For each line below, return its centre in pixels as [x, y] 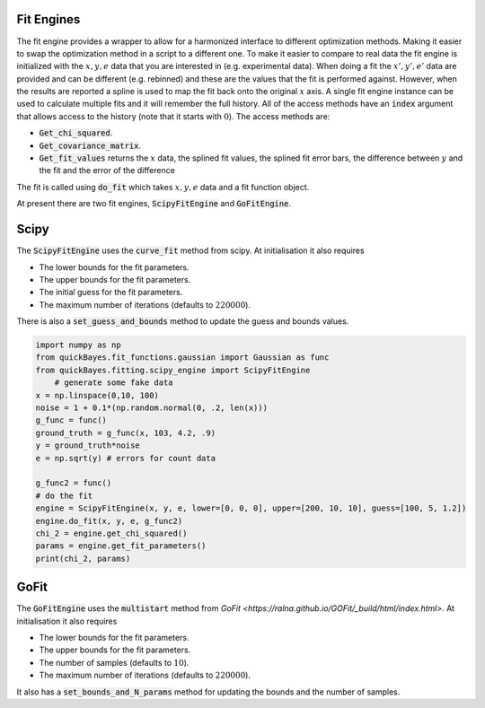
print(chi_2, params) [83, 558]
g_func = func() [71, 420]
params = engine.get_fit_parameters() [121, 546]
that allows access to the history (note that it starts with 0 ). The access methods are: [173, 116]
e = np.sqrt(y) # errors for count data [125, 458]
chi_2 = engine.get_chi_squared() [111, 533]
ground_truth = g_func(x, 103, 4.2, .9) [125, 433]
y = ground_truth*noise [88, 446]
